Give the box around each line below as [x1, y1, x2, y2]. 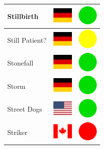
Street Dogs [7, 104, 42, 114]
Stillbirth [7, 11, 38, 21]
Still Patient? [7, 34, 47, 45]
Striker [7, 127, 28, 137]
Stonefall [7, 58, 34, 68]
